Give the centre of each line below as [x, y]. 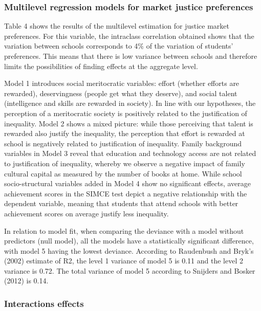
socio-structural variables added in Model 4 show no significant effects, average [128, 183]
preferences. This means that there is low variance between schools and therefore [131, 56]
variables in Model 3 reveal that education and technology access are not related [130, 153]
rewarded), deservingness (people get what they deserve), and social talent [121, 93]
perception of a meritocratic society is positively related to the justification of [126, 113]
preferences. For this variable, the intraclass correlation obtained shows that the [129, 36]
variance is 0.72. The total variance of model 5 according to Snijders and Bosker [130, 270]
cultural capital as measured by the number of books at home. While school [123, 173]
